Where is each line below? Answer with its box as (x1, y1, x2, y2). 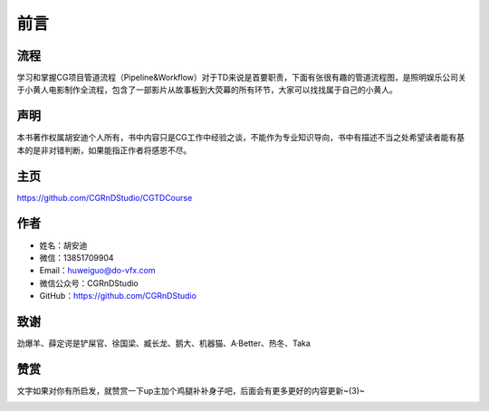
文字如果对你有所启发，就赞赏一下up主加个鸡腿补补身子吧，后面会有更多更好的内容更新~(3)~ (16, 385, 366, 396)
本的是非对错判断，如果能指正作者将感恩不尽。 (16, 145, 192, 156)
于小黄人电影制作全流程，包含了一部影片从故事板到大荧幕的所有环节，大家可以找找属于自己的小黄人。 (16, 84, 398, 95)
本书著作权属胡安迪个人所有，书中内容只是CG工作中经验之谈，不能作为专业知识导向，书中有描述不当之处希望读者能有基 (16, 132, 465, 143)
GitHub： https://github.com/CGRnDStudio (39, 291, 197, 301)
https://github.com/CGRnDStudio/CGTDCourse (16, 192, 193, 203)
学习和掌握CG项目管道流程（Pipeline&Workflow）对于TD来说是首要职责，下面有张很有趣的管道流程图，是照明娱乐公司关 (16, 72, 466, 83)
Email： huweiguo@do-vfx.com (39, 265, 156, 276)
